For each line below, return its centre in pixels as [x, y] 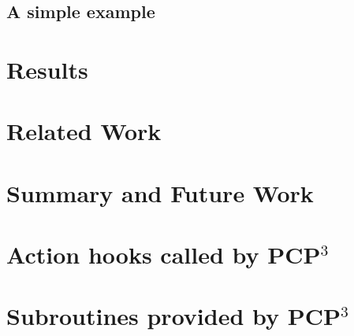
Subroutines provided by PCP [174, 316]
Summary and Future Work [160, 192]
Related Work [84, 131]
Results [47, 69]
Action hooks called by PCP [164, 255]
